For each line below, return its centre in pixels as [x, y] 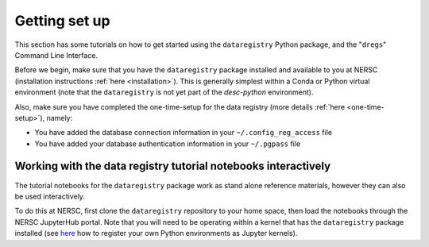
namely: [60, 118]
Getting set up [62, 21]
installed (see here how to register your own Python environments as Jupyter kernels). [156, 233]
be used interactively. [50, 196]
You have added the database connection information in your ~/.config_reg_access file [184, 133]
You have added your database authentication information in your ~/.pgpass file [168, 144]
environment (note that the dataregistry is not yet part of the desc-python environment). [164, 92]
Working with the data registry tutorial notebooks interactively [173, 166]
